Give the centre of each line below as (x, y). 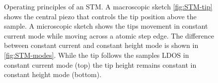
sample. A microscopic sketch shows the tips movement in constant (106, 26)
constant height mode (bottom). (53, 74)
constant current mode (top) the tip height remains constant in (100, 64)
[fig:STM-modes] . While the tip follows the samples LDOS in (97, 55)
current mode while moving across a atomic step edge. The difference (109, 35)
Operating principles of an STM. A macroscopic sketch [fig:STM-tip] (108, 6)
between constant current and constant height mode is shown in (101, 45)
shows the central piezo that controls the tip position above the (100, 16)
